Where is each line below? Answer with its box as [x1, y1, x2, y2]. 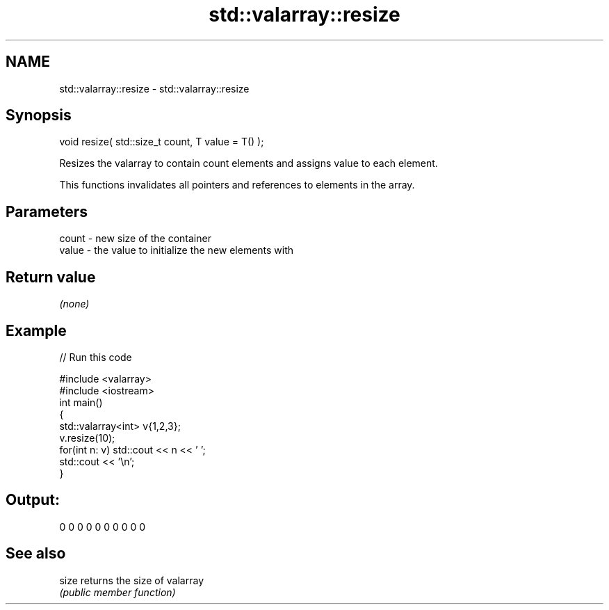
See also [6, 545, 66, 563]
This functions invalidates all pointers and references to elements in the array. [59, 179, 415, 191]
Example [6, 321, 67, 339]
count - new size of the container [59, 232, 211, 245]
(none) [59, 298, 90, 310]
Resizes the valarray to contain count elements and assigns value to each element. [59, 157, 438, 170]
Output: [6, 491, 60, 509]
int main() [59, 396, 103, 408]
